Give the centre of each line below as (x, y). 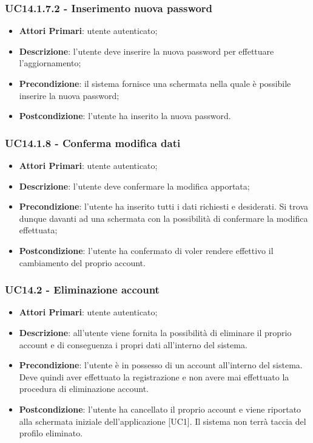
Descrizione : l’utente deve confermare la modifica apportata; (134, 186)
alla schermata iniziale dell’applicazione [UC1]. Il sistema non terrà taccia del (163, 421)
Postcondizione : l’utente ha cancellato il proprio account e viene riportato (160, 409)
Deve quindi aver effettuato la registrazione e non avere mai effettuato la (154, 376)
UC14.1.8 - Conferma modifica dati (93, 143)
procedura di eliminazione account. (84, 389)
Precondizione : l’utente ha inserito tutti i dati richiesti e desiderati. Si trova (163, 206)
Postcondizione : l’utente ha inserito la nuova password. (125, 116)
